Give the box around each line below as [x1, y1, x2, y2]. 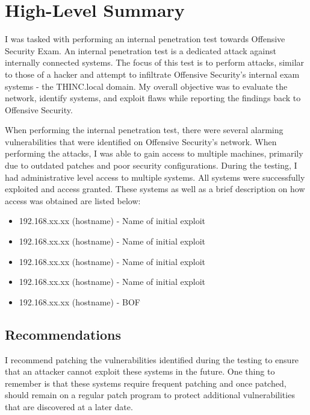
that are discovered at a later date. [5, 400, 133, 413]
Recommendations [5, 325, 121, 343]
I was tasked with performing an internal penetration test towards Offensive [5, 33, 285, 45]
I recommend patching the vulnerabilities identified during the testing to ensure [5, 353, 299, 366]
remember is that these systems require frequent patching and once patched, [5, 376, 287, 389]
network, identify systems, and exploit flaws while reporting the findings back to [5, 92, 301, 104]
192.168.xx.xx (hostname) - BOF [19, 295, 140, 308]
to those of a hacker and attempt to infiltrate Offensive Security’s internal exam [5, 67, 300, 80]
